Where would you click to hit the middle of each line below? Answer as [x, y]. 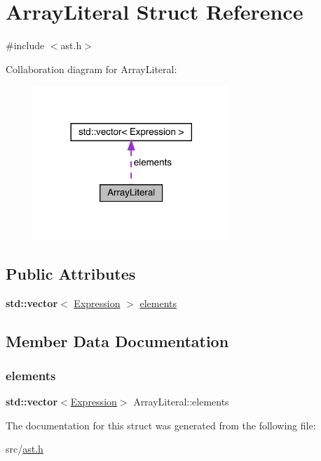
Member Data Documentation [117, 340]
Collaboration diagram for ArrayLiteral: [91, 69]
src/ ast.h [25, 449]
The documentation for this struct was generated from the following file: [161, 425]
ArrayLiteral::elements [181, 402]
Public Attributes [71, 273]
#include [25, 45]
